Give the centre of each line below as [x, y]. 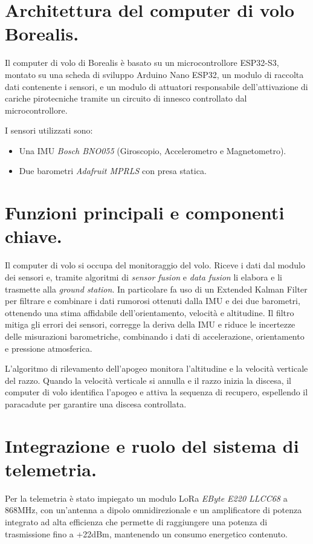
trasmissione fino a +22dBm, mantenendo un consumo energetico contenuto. [147, 533]
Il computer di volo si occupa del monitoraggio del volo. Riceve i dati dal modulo [155, 265]
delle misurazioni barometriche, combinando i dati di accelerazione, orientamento [155, 336]
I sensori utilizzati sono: [49, 130]
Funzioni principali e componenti [145, 212]
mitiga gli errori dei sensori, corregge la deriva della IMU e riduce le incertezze [150, 324]
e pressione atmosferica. [49, 348]
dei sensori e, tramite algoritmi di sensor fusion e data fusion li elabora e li [144, 277]
